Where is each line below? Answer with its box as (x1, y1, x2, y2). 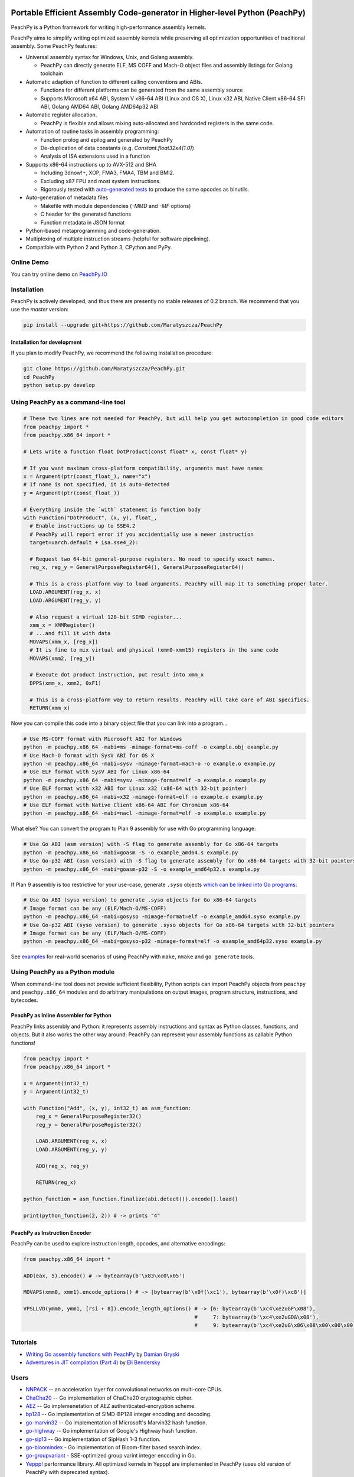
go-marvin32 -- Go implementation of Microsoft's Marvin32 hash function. (25, 1419, 208, 1426)
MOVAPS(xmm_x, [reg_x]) (29, 638, 99, 645)
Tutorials (11, 1338, 38, 1346)
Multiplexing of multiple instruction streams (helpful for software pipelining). (25, 235, 211, 242)
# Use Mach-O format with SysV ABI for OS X (23, 752, 155, 759)
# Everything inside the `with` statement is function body (23, 506, 201, 513)
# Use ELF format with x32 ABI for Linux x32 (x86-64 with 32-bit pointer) (23, 785, 248, 792)
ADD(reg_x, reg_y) (35, 1163, 89, 1169)
